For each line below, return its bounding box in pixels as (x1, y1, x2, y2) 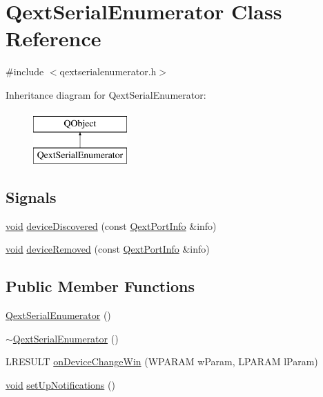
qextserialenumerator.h (59, 64, 157, 79)
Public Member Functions (6, 275, 195, 297)
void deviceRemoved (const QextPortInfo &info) (6, 242, 210, 256)
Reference (6, 24, 101, 52)
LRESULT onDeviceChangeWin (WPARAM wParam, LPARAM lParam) (6, 354, 318, 369)
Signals (6, 186, 57, 208)
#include (6, 64, 44, 79)
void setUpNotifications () (6, 378, 115, 392)
